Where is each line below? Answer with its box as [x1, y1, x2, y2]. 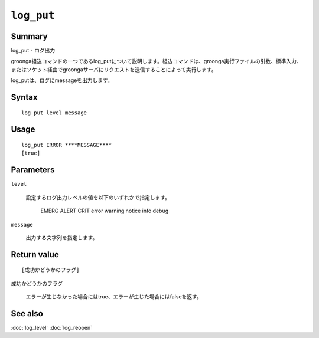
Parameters [11, 165, 55, 175]
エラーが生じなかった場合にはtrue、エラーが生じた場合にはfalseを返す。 [25, 293, 202, 300]
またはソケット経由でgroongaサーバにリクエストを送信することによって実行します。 [11, 65, 217, 73]
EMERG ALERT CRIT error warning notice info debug [40, 207, 169, 215]
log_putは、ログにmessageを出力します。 [11, 77, 113, 84]
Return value [11, 250, 59, 260]
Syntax [11, 92, 38, 103]
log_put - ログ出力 [11, 47, 56, 54]
